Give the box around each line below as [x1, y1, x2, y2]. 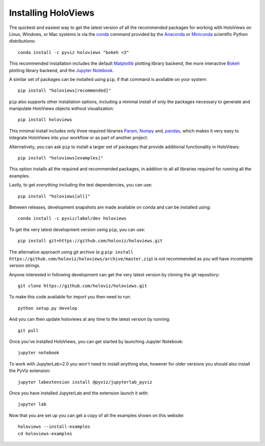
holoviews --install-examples [18, 424, 91, 429]
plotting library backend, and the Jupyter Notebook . [9, 67, 114, 73]
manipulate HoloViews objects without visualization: [9, 105, 114, 111]
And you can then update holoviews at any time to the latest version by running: [9, 316, 170, 322]
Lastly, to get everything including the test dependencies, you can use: [9, 182, 153, 188]
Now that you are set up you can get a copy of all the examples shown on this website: [9, 412, 185, 418]
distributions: [9, 38, 36, 44]
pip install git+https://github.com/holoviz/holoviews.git [18, 238, 163, 244]
